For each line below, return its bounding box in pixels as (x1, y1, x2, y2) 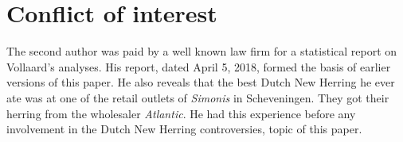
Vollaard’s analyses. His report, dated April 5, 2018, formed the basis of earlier (6, 58, 391, 75)
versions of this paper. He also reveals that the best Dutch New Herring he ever (6, 74, 395, 90)
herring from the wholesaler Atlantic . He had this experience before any (6, 105, 356, 121)
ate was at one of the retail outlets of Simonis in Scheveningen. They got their (6, 89, 389, 106)
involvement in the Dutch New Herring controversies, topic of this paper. (6, 121, 362, 137)
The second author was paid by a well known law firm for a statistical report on (6, 43, 397, 59)
